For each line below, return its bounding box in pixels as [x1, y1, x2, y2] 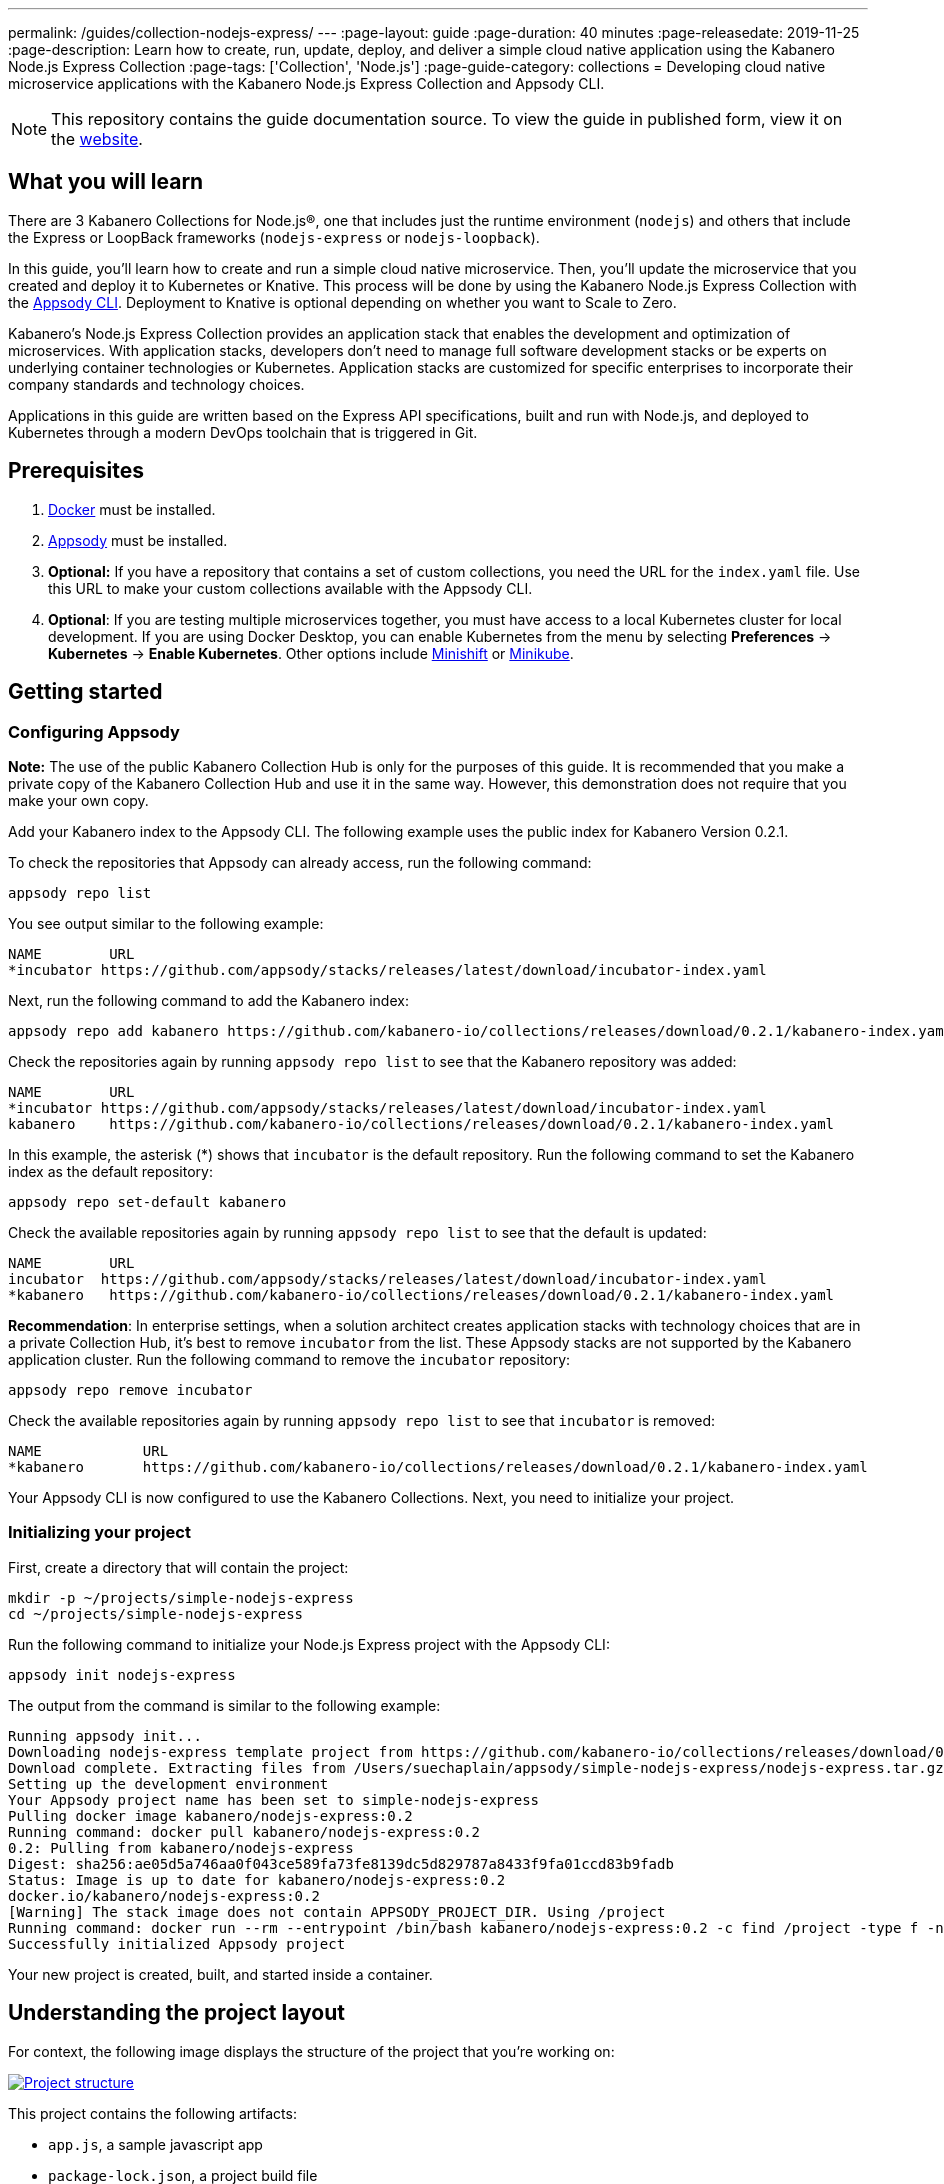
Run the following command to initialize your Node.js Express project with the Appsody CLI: [8, 1635, 610, 1653]
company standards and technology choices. [8, 375, 305, 393]
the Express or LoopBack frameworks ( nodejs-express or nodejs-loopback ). [8, 228, 540, 246]
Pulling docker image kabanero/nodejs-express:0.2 [8, 1807, 413, 1824]
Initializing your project [8, 1522, 191, 1543]
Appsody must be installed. [48, 531, 228, 549]
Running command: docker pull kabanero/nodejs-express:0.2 [8, 1823, 481, 1840]
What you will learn [8, 169, 204, 195]
